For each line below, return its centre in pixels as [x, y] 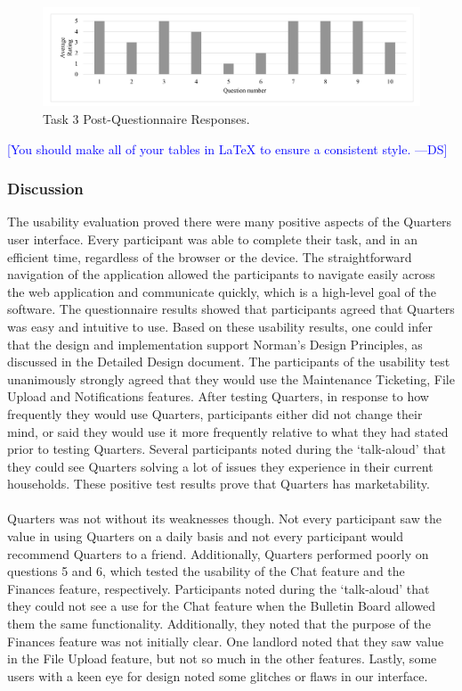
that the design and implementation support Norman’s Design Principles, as [215, 344]
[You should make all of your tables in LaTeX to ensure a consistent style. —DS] [227, 148]
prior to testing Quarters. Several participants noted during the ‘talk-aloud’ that [227, 449]
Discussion [45, 189]
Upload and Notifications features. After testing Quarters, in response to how [218, 396]
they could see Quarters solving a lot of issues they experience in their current [220, 466]
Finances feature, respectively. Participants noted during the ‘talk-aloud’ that [219, 588]
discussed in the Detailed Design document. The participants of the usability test [229, 362]
